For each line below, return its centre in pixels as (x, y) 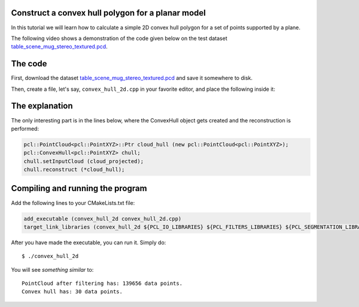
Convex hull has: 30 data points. (72, 292)
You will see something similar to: (52, 269)
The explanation (42, 106)
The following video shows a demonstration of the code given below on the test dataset (119, 38)
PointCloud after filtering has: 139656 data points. (102, 283)
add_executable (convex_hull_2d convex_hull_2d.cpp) (103, 219)
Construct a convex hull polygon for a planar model (109, 13)
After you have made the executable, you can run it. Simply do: (89, 242)
